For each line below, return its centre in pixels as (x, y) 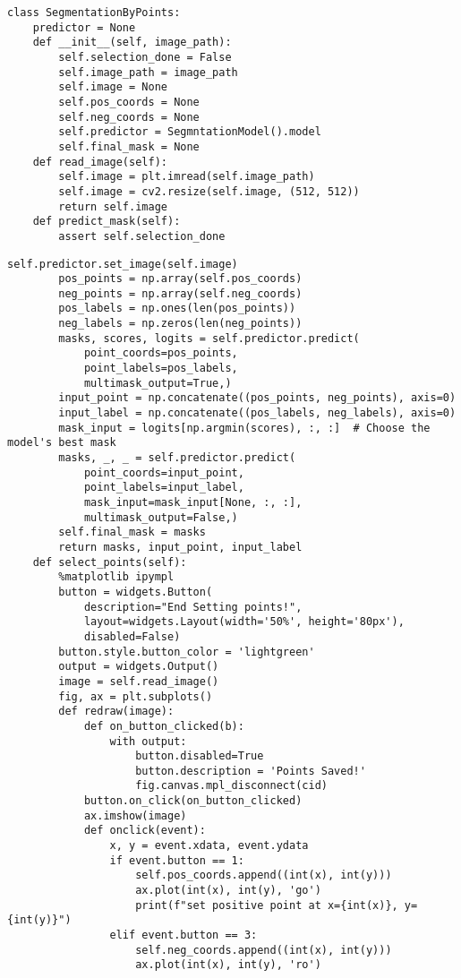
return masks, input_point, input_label (180, 547)
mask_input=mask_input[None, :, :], (193, 502)
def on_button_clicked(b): (164, 726)
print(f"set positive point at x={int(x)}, (267, 905)
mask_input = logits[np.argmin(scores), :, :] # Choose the (244, 428)
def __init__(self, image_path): (132, 43)
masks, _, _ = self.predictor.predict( (177, 458)
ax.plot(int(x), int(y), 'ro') (228, 965)
